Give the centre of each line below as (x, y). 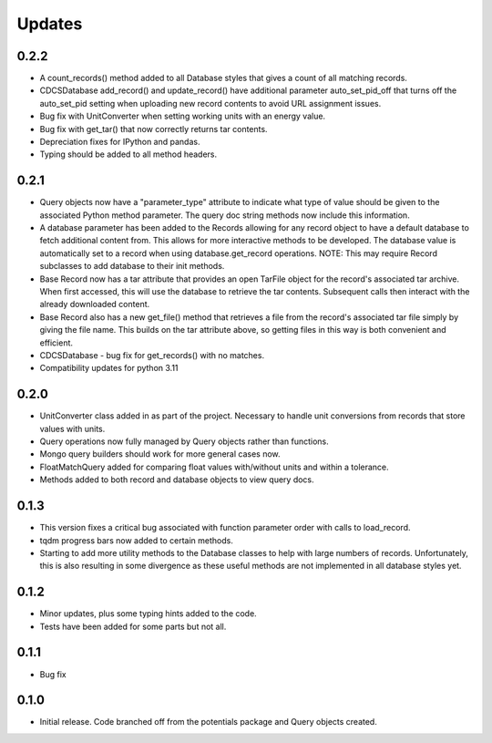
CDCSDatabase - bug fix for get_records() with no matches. (152, 355)
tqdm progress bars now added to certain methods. (137, 540)
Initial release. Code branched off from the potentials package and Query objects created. (208, 722)
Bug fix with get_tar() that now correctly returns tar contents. (154, 129)
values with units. (72, 428)
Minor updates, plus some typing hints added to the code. (148, 614)
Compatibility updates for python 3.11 (109, 368)
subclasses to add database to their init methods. (132, 266)
